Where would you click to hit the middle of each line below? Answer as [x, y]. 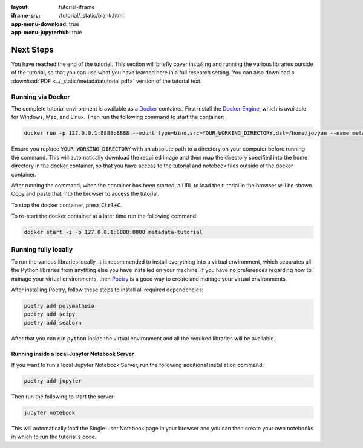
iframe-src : [26, 16]
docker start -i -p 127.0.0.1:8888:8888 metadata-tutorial [113, 232]
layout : [20, 7]
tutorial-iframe [77, 7]
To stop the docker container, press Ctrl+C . [67, 205]
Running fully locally [42, 250]
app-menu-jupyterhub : [41, 33]
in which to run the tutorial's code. [54, 437]
